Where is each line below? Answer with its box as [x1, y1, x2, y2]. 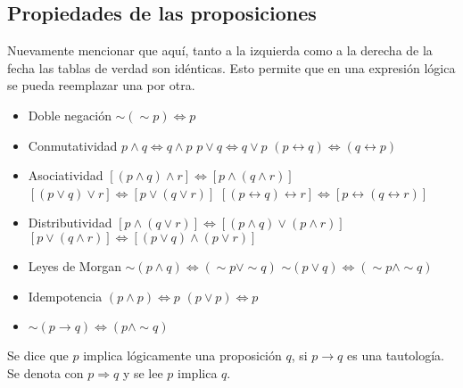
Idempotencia [28, 286, 103, 305]
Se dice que [7, 346, 69, 365]
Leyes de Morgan [28, 256, 121, 275]
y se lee [122, 363, 163, 382]
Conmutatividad [28, 136, 118, 154]
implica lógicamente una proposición [83, 346, 282, 365]
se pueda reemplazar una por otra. [7, 76, 195, 95]
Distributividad [28, 213, 112, 232]
